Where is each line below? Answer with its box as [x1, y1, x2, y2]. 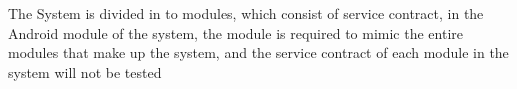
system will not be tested [8, 61, 162, 82]
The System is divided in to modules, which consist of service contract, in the [8, 3, 484, 23]
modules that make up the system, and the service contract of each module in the [8, 42, 509, 63]
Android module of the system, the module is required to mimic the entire [8, 22, 463, 43]
